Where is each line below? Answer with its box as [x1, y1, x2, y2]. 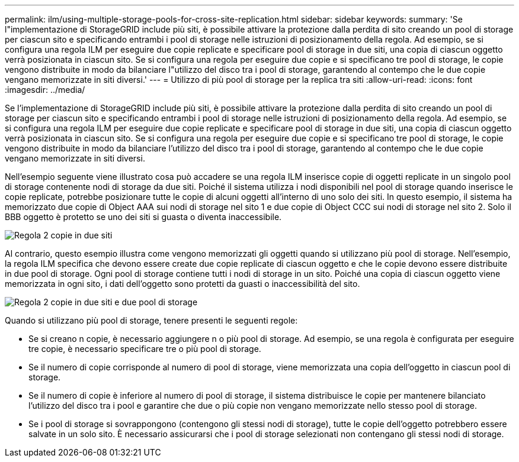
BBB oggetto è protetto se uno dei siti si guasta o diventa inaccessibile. [5, 212, 282, 222]
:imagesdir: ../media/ [5, 85, 85, 95]
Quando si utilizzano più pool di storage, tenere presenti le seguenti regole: [5, 315, 298, 325]
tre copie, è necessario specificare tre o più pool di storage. [28, 344, 261, 354]
